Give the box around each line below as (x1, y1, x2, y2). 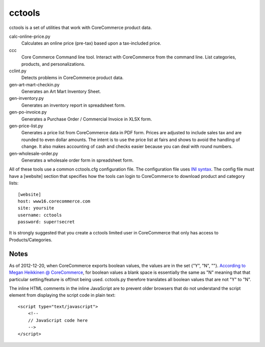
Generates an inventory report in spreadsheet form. (21, 102, 126, 108)
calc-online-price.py (9, 33, 51, 39)
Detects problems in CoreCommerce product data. (21, 75, 124, 81)
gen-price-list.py (9, 123, 44, 129)
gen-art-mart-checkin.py (9, 82, 60, 87)
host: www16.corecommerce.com (18, 198, 91, 204)
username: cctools (18, 212, 62, 218)
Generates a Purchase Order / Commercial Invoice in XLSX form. (21, 116, 152, 122)
